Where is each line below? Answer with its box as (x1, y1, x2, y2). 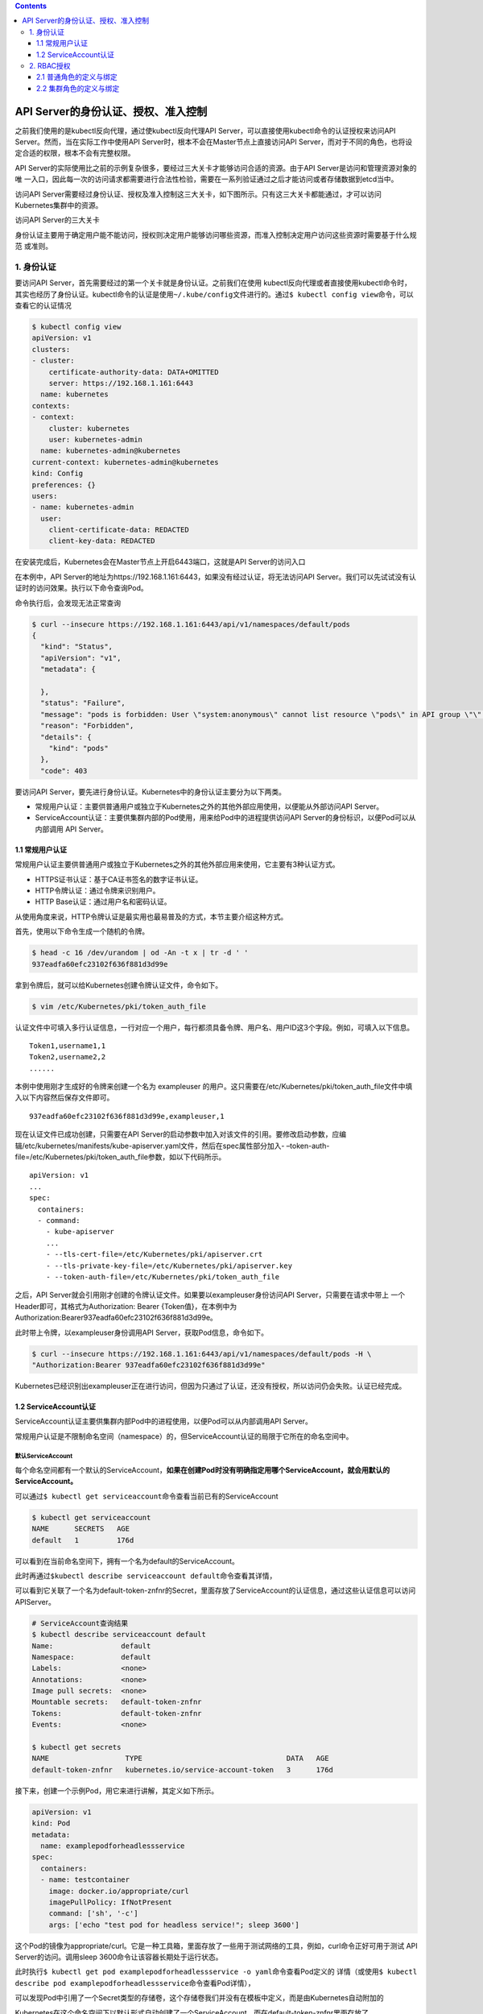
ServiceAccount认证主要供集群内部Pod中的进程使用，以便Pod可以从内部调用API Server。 (14, 1416, 313, 1426)
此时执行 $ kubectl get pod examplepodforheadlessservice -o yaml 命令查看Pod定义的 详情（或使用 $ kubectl (14, 1966, 418, 1977)
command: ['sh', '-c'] (48, 1909, 138, 1918)
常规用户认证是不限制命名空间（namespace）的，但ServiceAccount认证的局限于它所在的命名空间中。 (14, 1431, 353, 1441)
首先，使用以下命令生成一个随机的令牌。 (14, 926, 149, 936)
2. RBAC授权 (29, 60, 72, 70)
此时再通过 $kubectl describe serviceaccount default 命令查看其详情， (14, 1571, 277, 1581)
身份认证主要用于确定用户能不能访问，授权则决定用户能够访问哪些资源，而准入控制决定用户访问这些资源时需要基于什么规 (14, 230, 417, 239)
